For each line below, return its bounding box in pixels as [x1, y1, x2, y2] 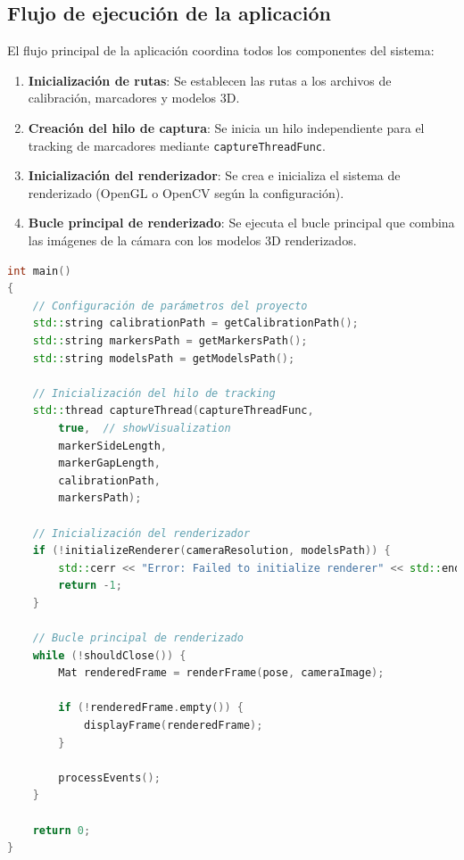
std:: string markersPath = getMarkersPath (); [32, 334, 308, 347]
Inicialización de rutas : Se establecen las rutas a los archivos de [28, 70, 392, 89]
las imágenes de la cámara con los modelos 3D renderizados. [28, 231, 357, 250]
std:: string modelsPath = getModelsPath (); [32, 351, 295, 365]
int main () [7, 264, 71, 277]
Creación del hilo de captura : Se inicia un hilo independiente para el [28, 118, 425, 136]
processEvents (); [58, 771, 161, 784]
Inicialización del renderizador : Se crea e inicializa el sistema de [28, 166, 401, 185]
